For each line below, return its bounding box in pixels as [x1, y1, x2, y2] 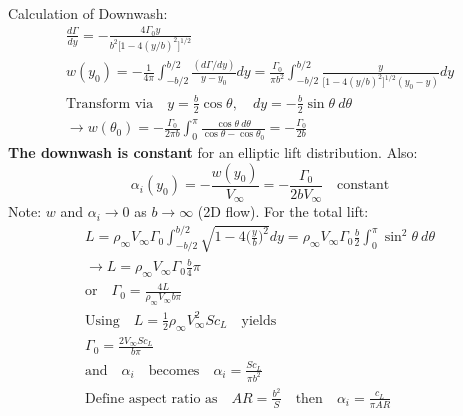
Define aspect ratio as [85, 391, 218, 406]
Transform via [65, 96, 154, 111]
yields [241, 313, 277, 328]
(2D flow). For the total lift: [197, 201, 369, 222]
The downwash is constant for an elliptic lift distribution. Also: [8, 142, 418, 163]
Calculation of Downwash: [8, 2, 168, 23]
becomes [148, 363, 200, 378]
